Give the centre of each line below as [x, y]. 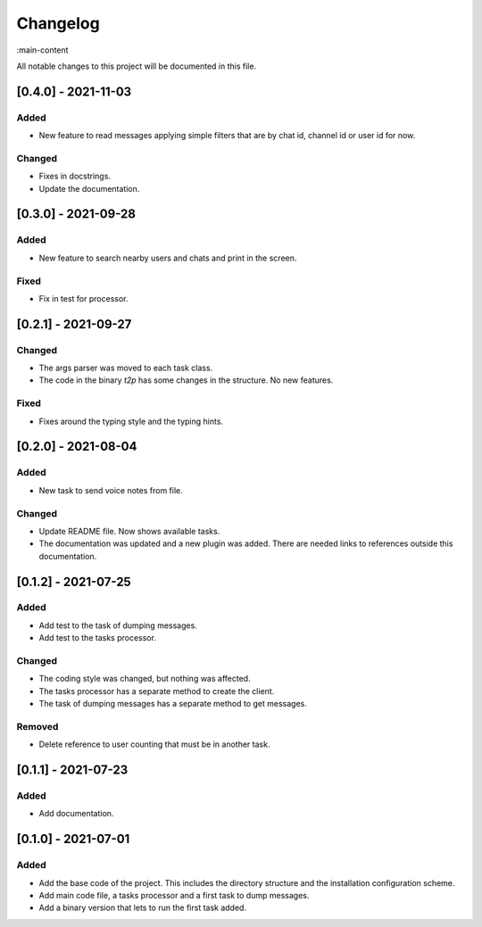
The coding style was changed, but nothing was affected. [145, 679]
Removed [37, 726]
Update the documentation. [89, 188]
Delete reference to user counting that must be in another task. [154, 744]
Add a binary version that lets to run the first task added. [143, 908]
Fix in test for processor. [83, 298]
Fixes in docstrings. [75, 176]
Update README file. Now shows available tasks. [129, 531]
